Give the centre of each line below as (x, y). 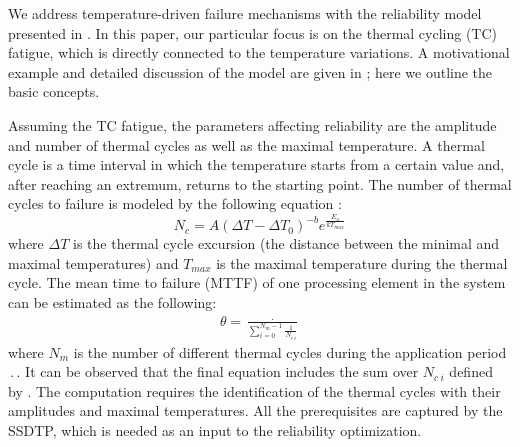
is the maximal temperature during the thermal (362, 262)
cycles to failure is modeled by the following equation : (175, 203)
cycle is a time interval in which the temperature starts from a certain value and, (256, 164)
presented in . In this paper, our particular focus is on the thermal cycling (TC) (253, 32)
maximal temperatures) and (93, 262)
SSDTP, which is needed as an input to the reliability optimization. (215, 429)
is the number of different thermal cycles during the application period (290, 351)
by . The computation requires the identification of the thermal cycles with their (254, 390)
